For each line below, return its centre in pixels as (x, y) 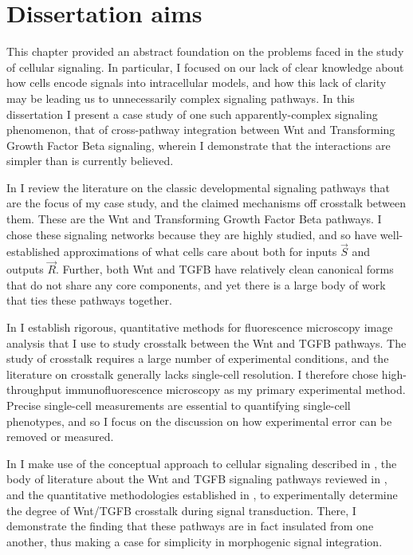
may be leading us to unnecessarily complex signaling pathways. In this (181, 98)
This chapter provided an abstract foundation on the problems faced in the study (205, 51)
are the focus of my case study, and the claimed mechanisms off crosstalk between (206, 203)
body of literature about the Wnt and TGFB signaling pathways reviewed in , (197, 479)
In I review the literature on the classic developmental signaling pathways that (199, 187)
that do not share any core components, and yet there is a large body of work (196, 284)
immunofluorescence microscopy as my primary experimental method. (235, 390)
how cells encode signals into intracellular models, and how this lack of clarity (197, 83)
